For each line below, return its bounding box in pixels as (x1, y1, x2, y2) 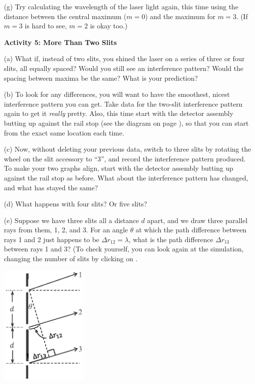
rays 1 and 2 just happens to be (4, 234, 100, 244)
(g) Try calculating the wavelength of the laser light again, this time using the (4, 1, 238, 11)
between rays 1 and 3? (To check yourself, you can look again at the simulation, (4, 244, 244, 254)
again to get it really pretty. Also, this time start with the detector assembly (4, 108, 233, 118)
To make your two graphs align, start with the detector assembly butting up (4, 163, 233, 173)
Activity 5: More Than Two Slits (4, 37, 117, 47)
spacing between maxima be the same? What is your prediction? (4, 72, 198, 83)
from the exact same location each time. (4, 127, 125, 137)
